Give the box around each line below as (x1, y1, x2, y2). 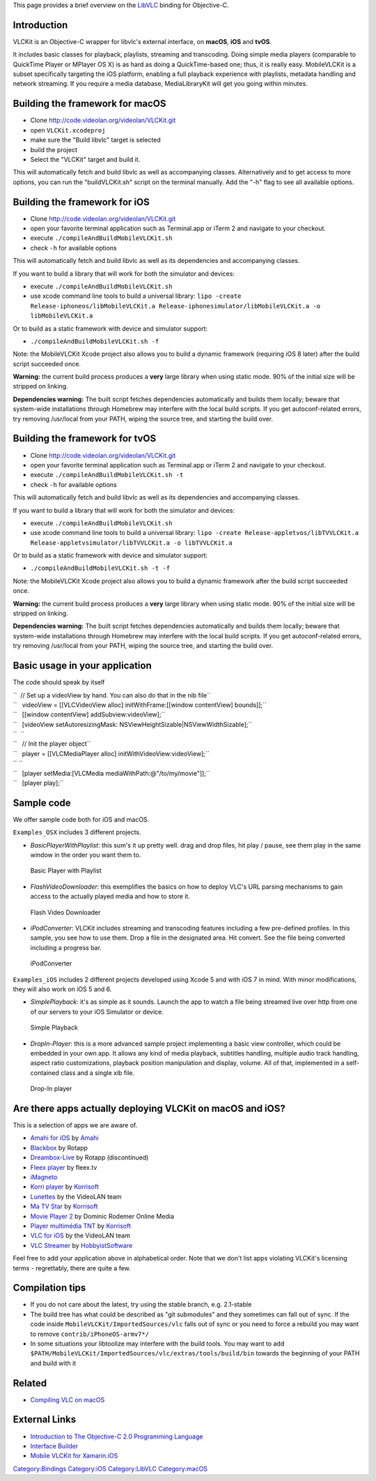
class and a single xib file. (60, 1068, 135, 1077)
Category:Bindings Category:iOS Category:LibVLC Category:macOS (13, 1464, 208, 1473)
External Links (13, 1413, 77, 1426)
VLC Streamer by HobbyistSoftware (30, 1241, 133, 1249)
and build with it (30, 1359, 77, 1367)
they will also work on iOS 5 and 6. (13, 985, 112, 993)
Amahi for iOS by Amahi (30, 1134, 99, 1142)
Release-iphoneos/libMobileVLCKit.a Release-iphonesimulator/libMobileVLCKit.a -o (30, 302, 320, 310)
